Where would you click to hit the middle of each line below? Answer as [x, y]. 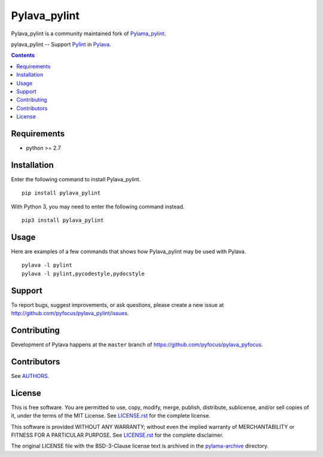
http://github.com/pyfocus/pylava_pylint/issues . [70, 313]
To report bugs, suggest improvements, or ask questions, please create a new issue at [118, 304]
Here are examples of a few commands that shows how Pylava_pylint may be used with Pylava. [129, 251]
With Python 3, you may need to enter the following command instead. [98, 206]
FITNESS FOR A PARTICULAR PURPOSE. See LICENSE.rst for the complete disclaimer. [117, 435]
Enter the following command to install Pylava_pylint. [76, 179]
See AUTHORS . [30, 376]
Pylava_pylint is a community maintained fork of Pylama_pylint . [89, 33]
